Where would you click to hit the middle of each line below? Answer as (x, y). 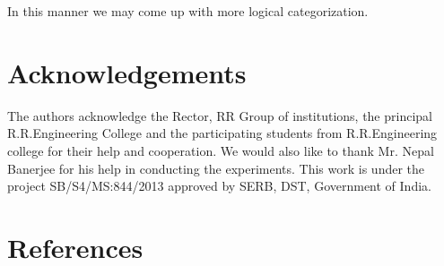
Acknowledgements (127, 72)
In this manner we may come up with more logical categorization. (188, 11)
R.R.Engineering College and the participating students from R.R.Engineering (222, 133)
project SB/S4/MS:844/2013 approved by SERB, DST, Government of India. (219, 186)
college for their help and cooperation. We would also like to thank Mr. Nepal (221, 150)
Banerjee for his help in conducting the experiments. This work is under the (216, 168)
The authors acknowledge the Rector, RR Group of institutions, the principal (220, 115)
